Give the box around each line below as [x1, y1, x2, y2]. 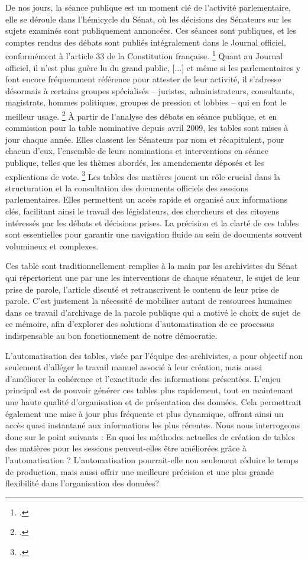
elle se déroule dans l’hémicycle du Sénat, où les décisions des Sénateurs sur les [5, 12, 291, 25]
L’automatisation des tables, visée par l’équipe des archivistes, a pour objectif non [5, 349, 303, 361]
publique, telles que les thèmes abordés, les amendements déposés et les [5, 156, 264, 169]
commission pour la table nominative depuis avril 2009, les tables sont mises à [5, 121, 288, 134]
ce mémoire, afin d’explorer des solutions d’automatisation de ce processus [5, 318, 274, 330]
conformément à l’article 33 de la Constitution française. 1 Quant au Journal [5, 48, 283, 62]
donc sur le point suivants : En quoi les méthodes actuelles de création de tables [5, 430, 295, 443]
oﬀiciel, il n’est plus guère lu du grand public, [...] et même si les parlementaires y [5, 61, 301, 73]
